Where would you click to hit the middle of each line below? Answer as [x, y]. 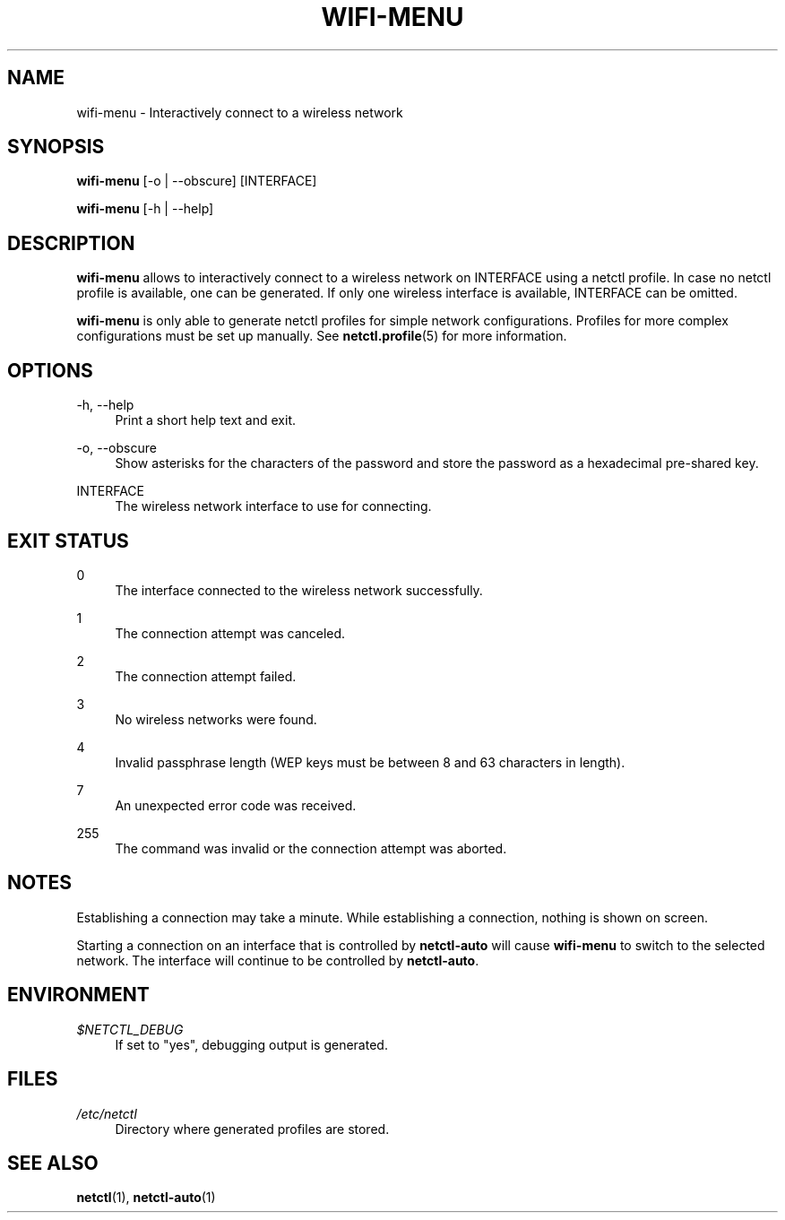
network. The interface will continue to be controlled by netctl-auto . [278, 960]
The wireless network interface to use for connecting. [273, 506]
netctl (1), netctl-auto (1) [146, 1198]
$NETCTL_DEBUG [130, 1029]
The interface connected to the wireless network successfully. [299, 590]
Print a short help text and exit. [205, 420]
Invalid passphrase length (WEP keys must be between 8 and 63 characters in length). [370, 762]
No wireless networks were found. [216, 719]
